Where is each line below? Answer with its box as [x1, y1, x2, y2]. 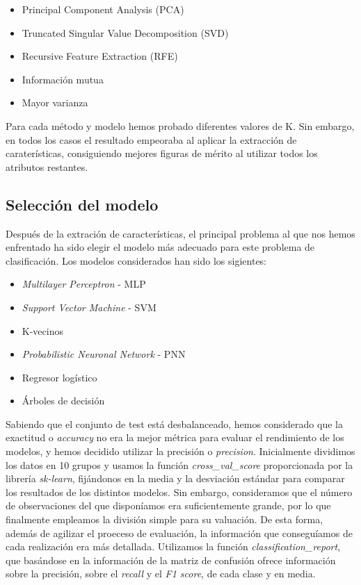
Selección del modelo [6, 193, 159, 215]
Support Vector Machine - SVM [22, 299, 157, 314]
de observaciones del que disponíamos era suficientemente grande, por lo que [6, 498, 331, 513]
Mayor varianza [22, 95, 88, 110]
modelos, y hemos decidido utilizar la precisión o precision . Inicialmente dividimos [6, 444, 355, 459]
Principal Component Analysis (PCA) [22, 2, 184, 16]
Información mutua [22, 72, 104, 86]
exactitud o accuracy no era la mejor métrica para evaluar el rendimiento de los [6, 430, 344, 445]
